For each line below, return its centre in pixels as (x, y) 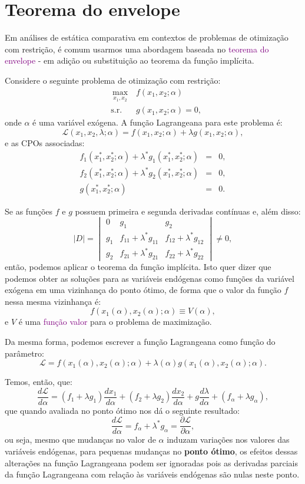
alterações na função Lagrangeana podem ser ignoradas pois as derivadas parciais (151, 462)
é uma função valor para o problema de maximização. (115, 322)
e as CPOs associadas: (45, 143)
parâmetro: (24, 353)
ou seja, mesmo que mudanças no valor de (80, 439)
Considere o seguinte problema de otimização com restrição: (113, 80)
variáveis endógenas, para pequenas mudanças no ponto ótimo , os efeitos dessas (151, 451)
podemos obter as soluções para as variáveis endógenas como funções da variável (150, 278)
